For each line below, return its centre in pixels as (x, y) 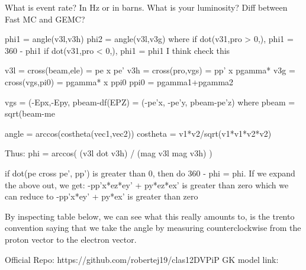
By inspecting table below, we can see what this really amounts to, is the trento (150, 216)
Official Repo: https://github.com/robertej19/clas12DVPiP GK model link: (142, 259)
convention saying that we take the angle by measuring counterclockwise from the (153, 228)
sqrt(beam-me (30, 113)
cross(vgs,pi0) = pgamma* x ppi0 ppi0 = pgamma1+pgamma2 (119, 81)
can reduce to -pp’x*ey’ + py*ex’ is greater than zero (102, 196)
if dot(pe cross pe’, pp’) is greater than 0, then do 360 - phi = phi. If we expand (150, 173)
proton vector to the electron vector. (71, 239)
